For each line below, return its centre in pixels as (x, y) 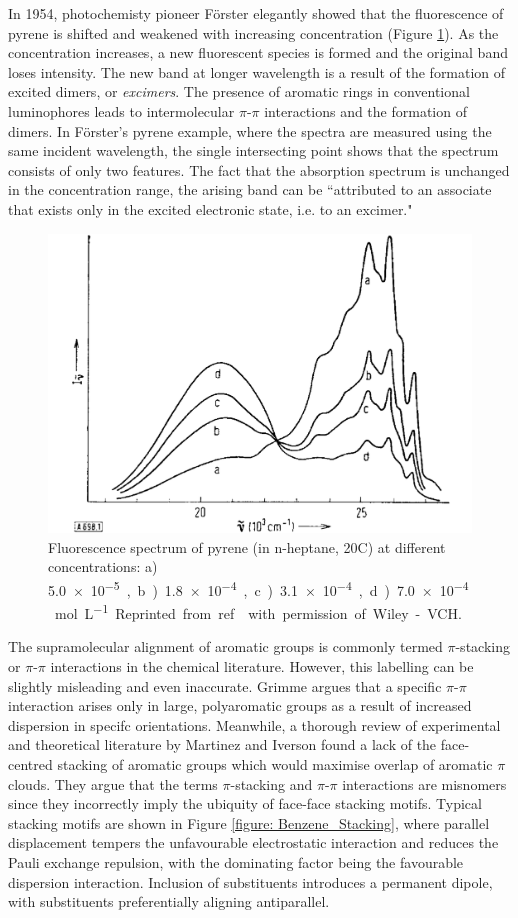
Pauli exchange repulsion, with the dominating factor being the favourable (236, 862)
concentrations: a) (103, 566)
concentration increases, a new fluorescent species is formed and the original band (258, 52)
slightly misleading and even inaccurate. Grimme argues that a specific (225, 685)
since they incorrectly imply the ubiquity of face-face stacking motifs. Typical (245, 803)
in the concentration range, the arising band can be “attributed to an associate (250, 189)
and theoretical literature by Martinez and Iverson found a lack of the (222, 744)
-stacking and (271, 783)
